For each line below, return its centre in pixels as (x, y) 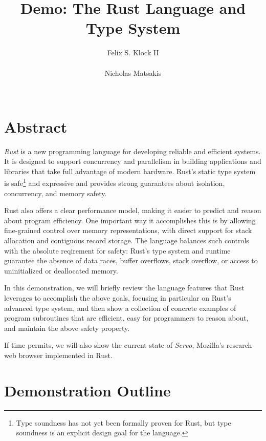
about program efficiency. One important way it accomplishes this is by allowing (130, 220)
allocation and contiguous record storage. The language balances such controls (127, 240)
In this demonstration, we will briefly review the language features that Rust (124, 288)
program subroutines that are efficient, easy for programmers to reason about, (126, 318)
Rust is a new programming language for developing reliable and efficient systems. (132, 151)
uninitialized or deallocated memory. (61, 270)
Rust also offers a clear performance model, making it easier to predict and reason (133, 210)
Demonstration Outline (87, 390)
